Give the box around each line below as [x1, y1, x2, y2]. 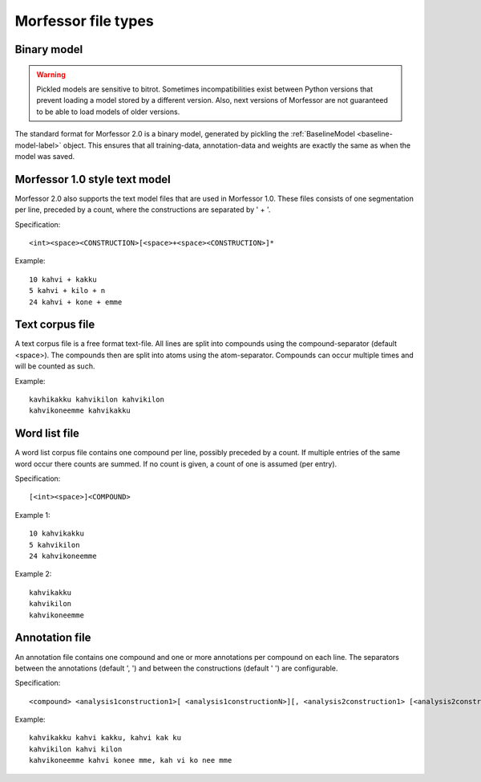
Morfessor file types [14, 12, 154, 30]
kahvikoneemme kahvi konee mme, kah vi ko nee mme [29, 756, 232, 765]
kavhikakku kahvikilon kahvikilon [29, 395, 164, 405]
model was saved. [14, 151, 75, 161]
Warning [36, 69, 66, 79]
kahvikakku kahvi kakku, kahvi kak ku [29, 733, 182, 743]
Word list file [14, 426, 80, 441]
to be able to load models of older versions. [36, 107, 180, 116]
